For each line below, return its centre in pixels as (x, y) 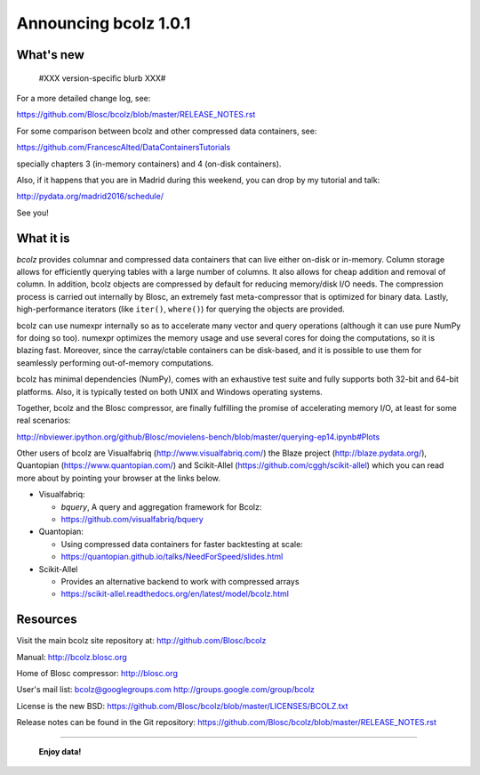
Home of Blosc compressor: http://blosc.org (97, 674)
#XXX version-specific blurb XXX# (102, 78)
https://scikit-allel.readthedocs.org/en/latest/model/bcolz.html (175, 594)
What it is (43, 238)
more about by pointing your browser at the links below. (119, 478)
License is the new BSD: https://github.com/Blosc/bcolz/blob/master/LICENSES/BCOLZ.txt (182, 706)
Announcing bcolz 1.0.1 (104, 23)
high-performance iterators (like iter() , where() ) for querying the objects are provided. (181, 309)
